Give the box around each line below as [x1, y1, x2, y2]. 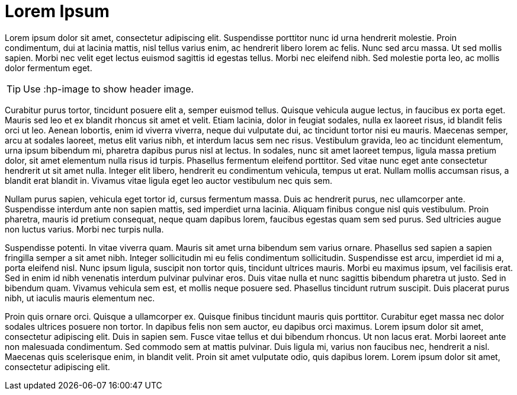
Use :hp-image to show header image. [23, 82, 194, 95]
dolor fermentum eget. [5, 62, 92, 73]
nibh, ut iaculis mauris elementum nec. [5, 292, 155, 303]
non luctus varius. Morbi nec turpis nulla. [5, 224, 164, 234]
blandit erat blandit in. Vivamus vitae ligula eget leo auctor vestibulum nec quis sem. [5, 175, 332, 186]
